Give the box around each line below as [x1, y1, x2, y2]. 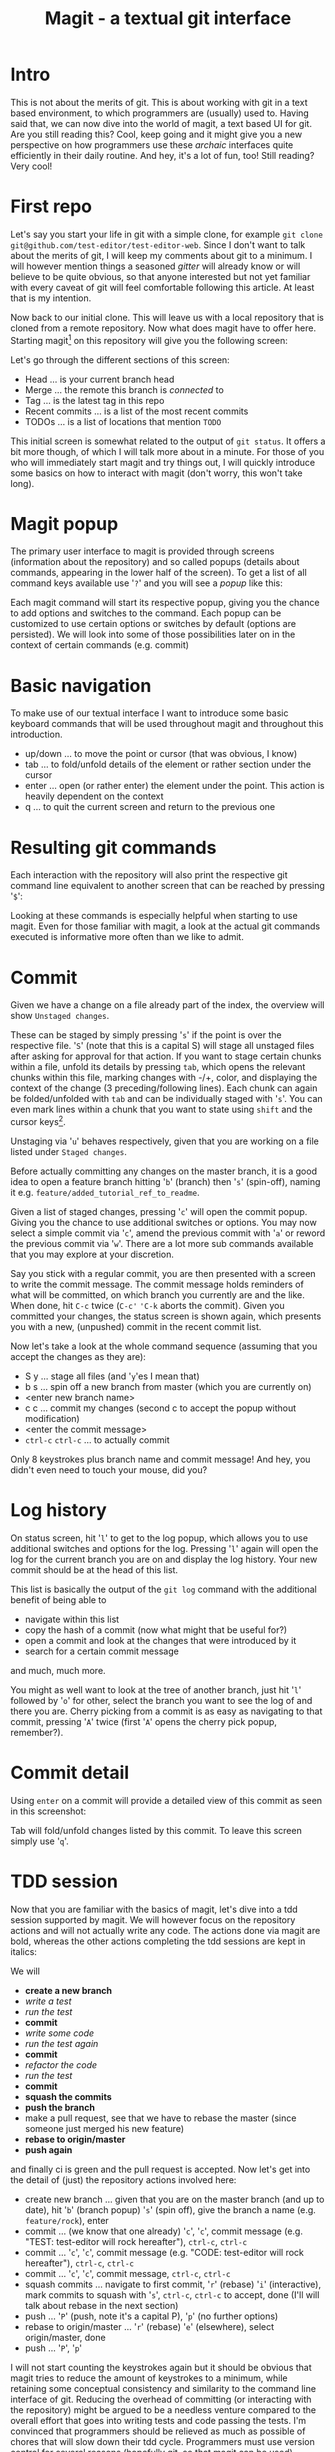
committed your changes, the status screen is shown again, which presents [10, 1310, 322, 1322]
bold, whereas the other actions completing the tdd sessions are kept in [10, 1935, 306, 1947]
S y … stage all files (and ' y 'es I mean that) [24, 1370, 200, 1382]
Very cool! [10, 160, 53, 172]
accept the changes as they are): [10, 1350, 147, 1362]
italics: [10, 1945, 38, 1957]
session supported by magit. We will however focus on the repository [10, 1913, 296, 1926]
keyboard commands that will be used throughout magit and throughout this [10, 718, 324, 730]
